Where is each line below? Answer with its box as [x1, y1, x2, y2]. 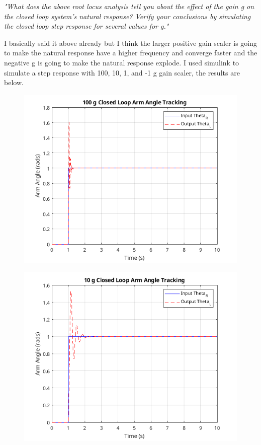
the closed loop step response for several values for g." [4, 21, 169, 31]
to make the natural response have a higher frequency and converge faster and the [4, 47, 257, 58]
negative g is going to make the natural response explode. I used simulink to [4, 57, 239, 67]
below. [4, 77, 24, 88]
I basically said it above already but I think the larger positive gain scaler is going [4, 37, 257, 48]
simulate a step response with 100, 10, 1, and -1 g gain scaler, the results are [4, 67, 240, 78]
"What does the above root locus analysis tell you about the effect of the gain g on [4, 1, 254, 11]
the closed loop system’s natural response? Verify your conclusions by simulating [4, 11, 251, 21]
